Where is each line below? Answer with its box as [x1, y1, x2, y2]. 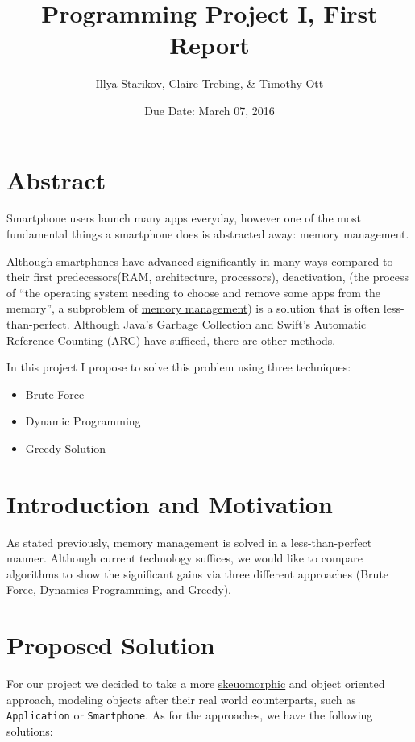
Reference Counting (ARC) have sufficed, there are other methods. [6, 331, 336, 348]
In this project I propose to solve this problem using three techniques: [6, 359, 351, 375]
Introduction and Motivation [6, 487, 333, 520]
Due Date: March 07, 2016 [144, 102, 275, 118]
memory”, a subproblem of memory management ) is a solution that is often [6, 300, 380, 317]
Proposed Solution [6, 628, 215, 661]
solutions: [6, 723, 53, 740]
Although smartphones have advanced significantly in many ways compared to [6, 252, 393, 269]
